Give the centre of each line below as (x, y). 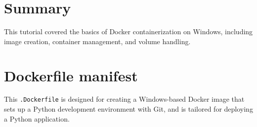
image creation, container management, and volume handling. (97, 41)
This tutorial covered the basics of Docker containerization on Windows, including (128, 32)
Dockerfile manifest (71, 75)
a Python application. (37, 118)
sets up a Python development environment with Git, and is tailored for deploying (128, 109)
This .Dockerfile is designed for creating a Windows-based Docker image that (124, 99)
